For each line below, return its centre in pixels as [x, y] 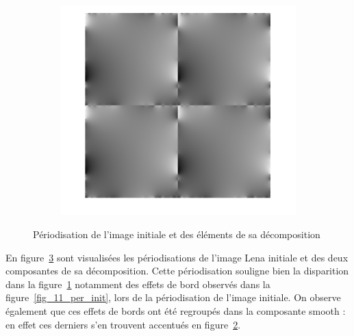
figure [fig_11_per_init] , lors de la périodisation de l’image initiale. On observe [173, 297]
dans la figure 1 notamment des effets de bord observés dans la [138, 284]
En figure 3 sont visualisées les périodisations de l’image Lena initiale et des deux [177, 257]
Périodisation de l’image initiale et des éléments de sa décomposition [177, 234]
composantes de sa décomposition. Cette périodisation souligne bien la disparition [177, 271]
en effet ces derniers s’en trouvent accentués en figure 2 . [123, 324]
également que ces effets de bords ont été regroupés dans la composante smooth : [176, 310]
